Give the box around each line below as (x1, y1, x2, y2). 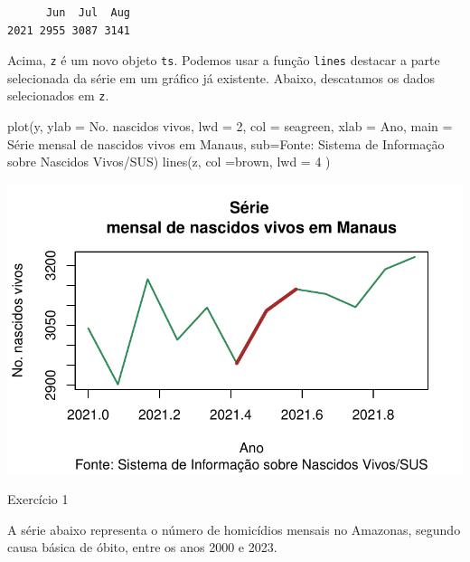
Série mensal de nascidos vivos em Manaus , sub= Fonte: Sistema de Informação (7, 134, 445, 153)
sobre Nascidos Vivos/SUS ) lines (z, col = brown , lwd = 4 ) (7, 152, 331, 171)
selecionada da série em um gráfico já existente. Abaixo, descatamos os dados (7, 68, 436, 87)
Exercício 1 (7, 490, 69, 509)
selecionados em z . (7, 86, 109, 105)
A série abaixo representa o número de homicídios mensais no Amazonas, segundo (7, 519, 461, 538)
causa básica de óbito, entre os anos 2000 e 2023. (7, 538, 277, 557)
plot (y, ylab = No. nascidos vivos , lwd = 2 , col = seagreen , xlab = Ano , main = (7, 117, 453, 136)
